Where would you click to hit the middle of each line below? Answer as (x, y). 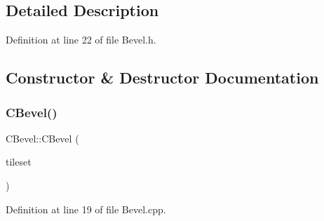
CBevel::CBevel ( (42, 138)
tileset (19, 162)
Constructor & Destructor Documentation (162, 78)
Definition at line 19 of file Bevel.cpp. (86, 209)
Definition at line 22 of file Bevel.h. (81, 40)
